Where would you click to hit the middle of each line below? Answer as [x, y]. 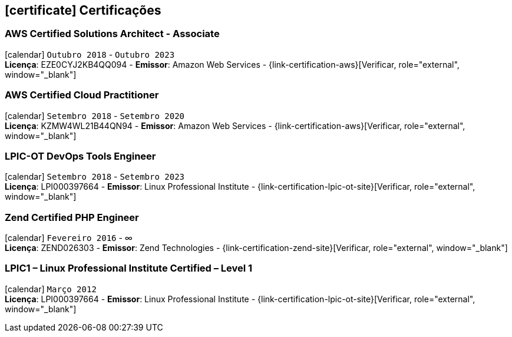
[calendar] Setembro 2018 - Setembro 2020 [95, 115]
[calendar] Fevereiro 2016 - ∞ [69, 238]
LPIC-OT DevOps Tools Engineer [80, 156]
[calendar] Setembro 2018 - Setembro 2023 [95, 177]
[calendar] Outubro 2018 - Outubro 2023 [90, 54]
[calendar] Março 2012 [51, 289]
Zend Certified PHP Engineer [72, 217]
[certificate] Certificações [83, 10]
